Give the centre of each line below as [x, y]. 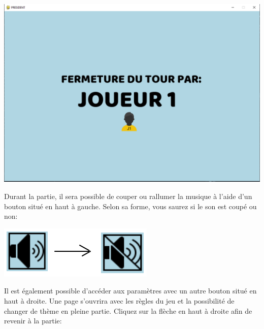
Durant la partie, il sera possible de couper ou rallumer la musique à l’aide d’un [128, 196]
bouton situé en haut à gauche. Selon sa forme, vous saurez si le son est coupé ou [130, 206]
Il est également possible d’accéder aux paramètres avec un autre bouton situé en [130, 291]
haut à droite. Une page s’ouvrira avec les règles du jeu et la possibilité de [119, 301]
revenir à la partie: [33, 321]
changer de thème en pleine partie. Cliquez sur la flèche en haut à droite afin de [128, 310]
